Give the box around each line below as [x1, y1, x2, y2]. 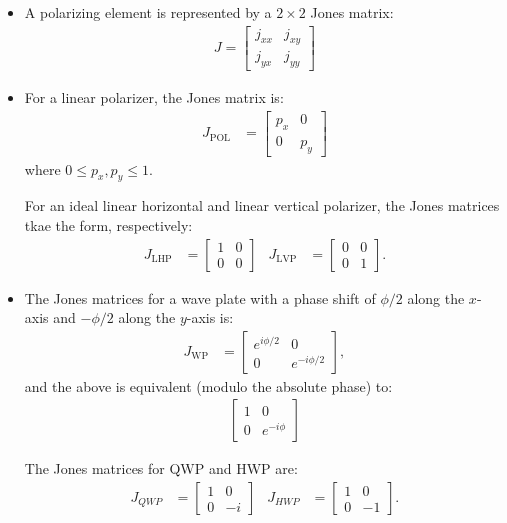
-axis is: [186, 307, 234, 328]
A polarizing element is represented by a [24, 2, 272, 22]
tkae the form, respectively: [24, 214, 193, 235]
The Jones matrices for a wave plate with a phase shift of [24, 287, 376, 308]
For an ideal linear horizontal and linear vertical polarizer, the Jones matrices [24, 195, 500, 216]
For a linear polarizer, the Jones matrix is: [24, 87, 284, 108]
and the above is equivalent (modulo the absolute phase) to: [24, 375, 393, 396]
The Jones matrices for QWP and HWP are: [24, 458, 298, 479]
